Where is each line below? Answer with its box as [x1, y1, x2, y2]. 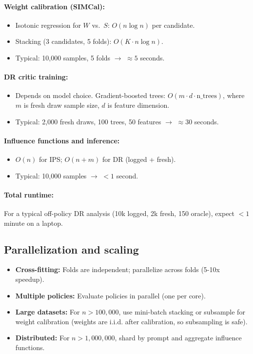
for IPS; [39, 154, 62, 164]
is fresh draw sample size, [23, 99, 99, 110]
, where [223, 90, 245, 100]
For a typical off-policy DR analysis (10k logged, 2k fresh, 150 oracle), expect [4, 208, 235, 218]
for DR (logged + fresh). [102, 154, 176, 164]
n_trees [196, 93, 217, 100]
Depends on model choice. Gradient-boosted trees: [15, 90, 166, 100]
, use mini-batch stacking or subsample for [118, 307, 245, 317]
